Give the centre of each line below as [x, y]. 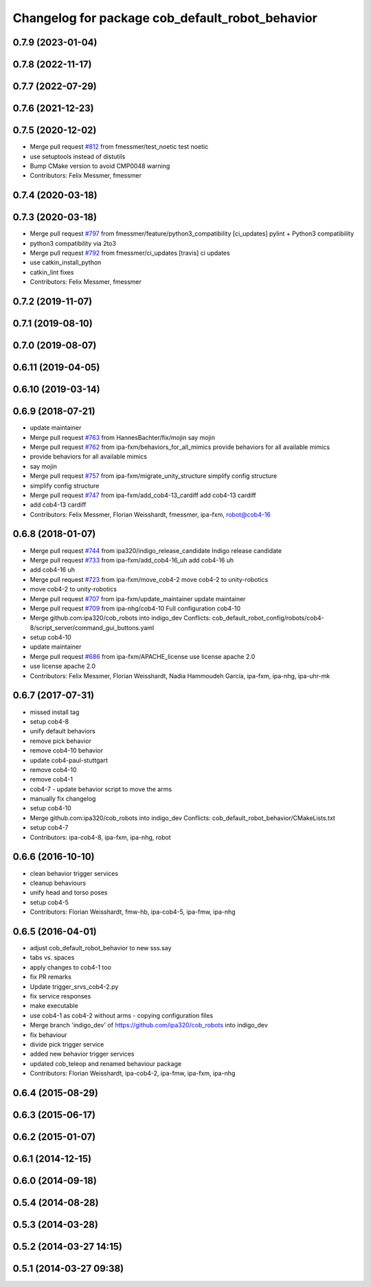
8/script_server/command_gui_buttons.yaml [92, 627]
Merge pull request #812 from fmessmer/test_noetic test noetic [119, 147]
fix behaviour [49, 1035]
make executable [54, 1006]
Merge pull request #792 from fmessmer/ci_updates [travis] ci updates [130, 253]
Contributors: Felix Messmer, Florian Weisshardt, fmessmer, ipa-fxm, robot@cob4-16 [150, 514]
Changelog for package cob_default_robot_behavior [165, 18]
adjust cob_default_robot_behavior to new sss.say [101, 948]
